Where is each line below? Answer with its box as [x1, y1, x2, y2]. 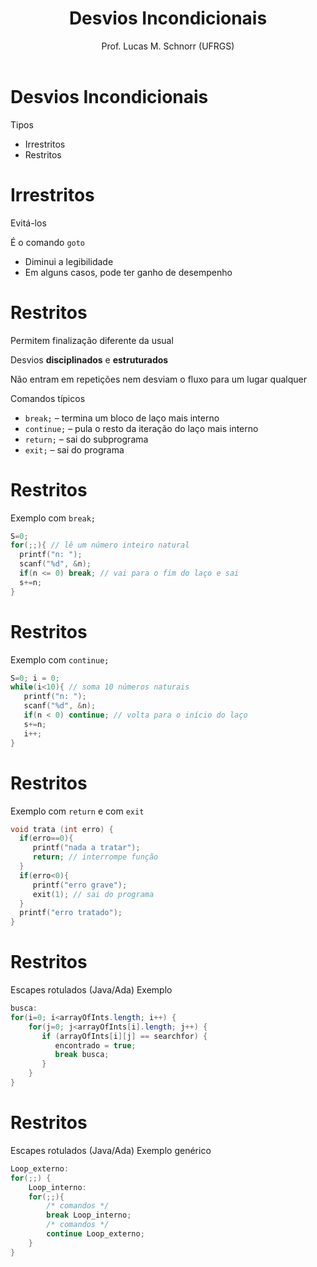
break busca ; [54, 1050, 110, 1060]
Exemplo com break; [10, 512, 97, 524]
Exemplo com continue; [10, 653, 110, 666]
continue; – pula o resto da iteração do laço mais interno [24, 422, 259, 434]
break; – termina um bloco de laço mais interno [24, 412, 220, 424]
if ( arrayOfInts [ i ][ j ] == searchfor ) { [41, 1031, 208, 1041]
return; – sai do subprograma [24, 433, 149, 445]
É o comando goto [10, 236, 86, 248]
